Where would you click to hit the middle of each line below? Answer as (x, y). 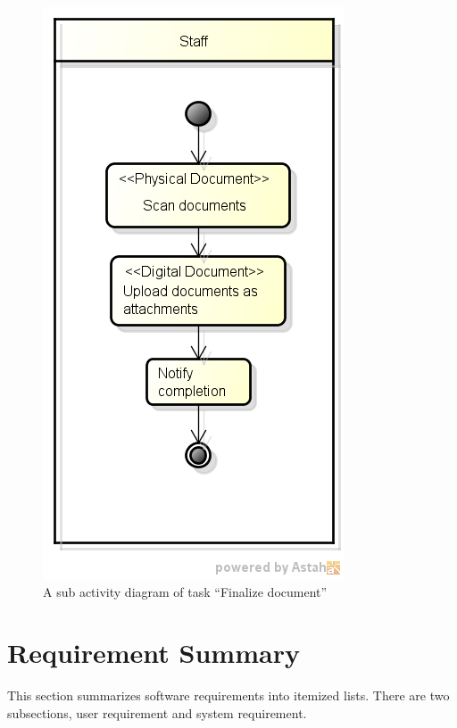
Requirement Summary (154, 653)
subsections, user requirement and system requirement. (157, 712)
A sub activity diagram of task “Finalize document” (185, 591)
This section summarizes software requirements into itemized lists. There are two (228, 695)
